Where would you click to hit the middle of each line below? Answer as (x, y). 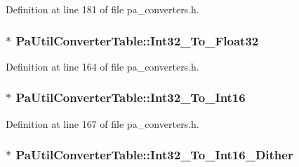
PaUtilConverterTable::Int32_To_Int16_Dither (154, 155)
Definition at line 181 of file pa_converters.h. (102, 9)
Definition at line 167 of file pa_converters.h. (102, 123)
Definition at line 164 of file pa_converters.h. (102, 66)
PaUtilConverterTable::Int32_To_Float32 (137, 40)
